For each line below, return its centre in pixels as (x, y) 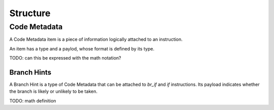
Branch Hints (30, 72)
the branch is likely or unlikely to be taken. (53, 91)
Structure (30, 13)
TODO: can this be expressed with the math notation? (65, 58)
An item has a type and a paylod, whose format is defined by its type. (82, 48)
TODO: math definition (33, 100)
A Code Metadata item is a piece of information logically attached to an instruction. (96, 39)
